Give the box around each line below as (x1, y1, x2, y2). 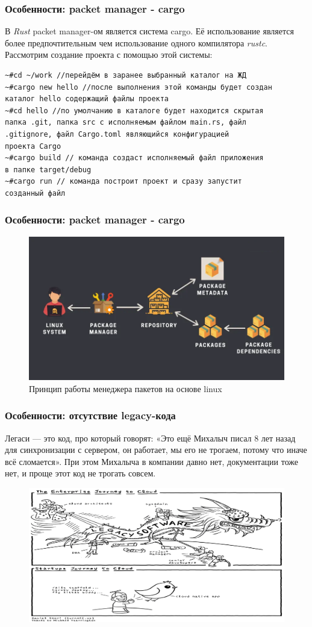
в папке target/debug (5, 165, 92, 174)
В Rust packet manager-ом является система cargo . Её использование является (5, 25, 294, 37)
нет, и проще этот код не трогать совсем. (5, 467, 156, 479)
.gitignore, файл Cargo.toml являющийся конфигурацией (5, 129, 229, 139)
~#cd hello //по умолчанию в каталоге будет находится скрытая (5, 106, 264, 115)
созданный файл (5, 189, 66, 198)
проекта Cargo (5, 142, 61, 151)
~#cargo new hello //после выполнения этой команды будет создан (5, 83, 272, 92)
